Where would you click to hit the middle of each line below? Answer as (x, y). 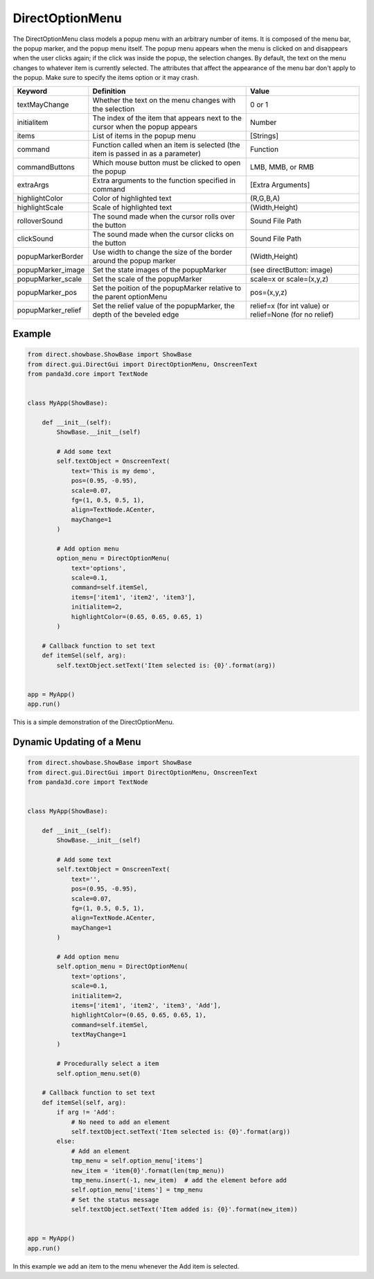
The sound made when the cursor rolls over (164, 217)
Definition (109, 91)
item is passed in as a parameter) (146, 153)
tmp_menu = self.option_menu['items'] (137, 1161)
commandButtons (46, 167)
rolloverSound (40, 221)
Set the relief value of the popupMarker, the (164, 305)
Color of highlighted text (132, 198)
